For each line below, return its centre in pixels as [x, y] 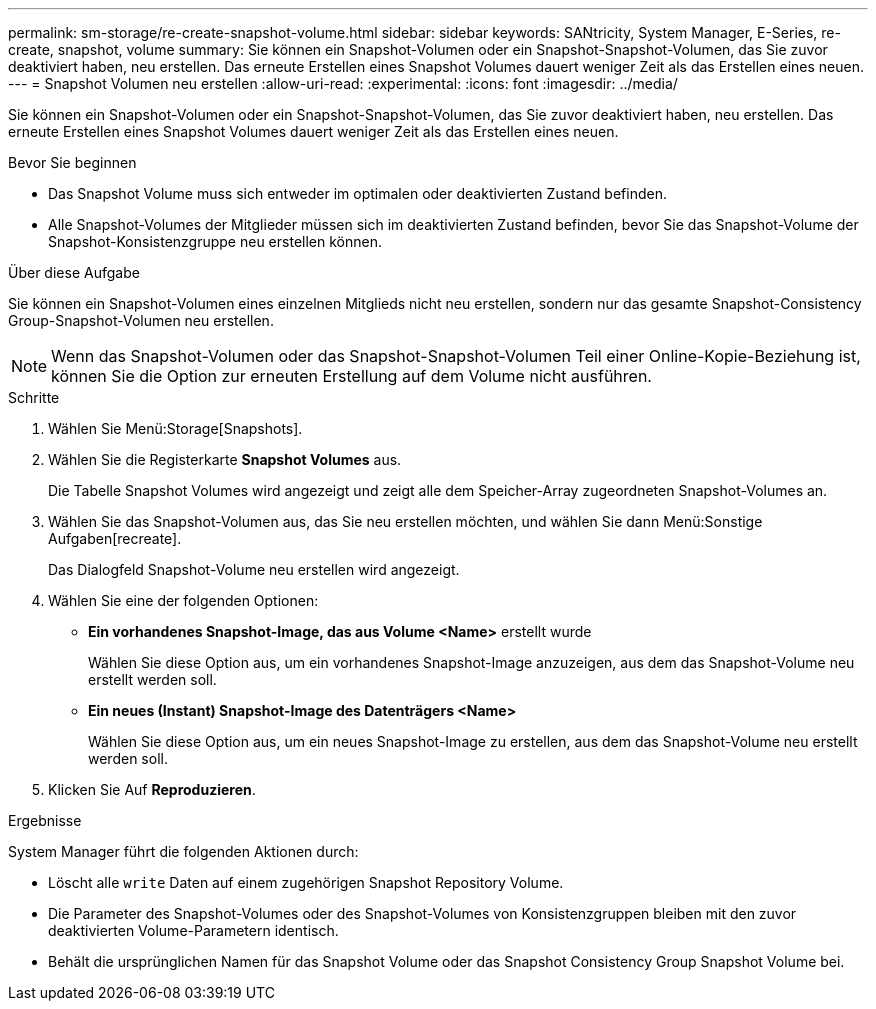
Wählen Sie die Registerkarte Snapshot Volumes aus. [225, 459]
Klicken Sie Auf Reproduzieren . [152, 789]
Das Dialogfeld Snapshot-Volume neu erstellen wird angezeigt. [254, 569]
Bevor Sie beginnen [72, 162]
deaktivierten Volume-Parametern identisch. [193, 930]
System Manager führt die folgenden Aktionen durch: [183, 851]
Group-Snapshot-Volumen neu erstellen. [141, 320]
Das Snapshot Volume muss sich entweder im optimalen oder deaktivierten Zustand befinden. [357, 193]
